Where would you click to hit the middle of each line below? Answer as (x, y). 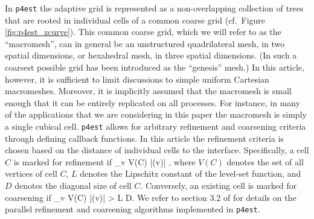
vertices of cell (31, 173)
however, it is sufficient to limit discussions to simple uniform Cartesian (137, 79)
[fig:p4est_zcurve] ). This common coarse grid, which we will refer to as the (143, 32)
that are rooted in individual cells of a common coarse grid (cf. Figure (135, 20)
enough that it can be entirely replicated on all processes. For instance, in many (153, 102)
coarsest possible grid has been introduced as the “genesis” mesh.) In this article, (155, 67)
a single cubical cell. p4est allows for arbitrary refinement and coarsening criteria (155, 126)
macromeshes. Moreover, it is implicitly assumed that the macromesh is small (148, 91)
